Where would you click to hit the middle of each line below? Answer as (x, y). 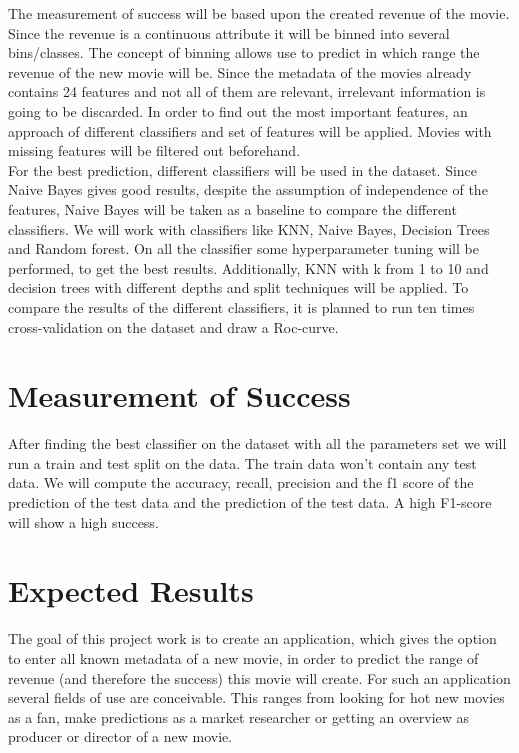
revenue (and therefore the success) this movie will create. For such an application (259, 677)
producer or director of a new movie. (120, 736)
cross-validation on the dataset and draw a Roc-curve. (173, 326)
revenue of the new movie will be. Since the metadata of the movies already (240, 71)
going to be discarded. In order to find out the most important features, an (238, 110)
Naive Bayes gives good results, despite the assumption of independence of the (248, 189)
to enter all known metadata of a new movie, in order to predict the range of (243, 657)
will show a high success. (83, 521)
